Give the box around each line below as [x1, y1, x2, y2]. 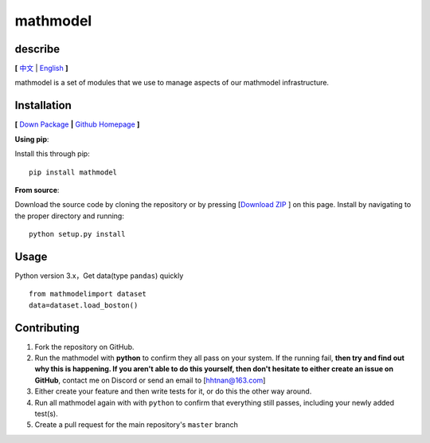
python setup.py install [29, 229, 126, 239]
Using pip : [14, 134, 49, 143]
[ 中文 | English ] [14, 64, 68, 73]
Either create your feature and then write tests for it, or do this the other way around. [34, 386, 312, 396]
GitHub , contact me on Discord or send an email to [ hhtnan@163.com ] [34, 375, 266, 385]
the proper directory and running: [14, 211, 125, 221]
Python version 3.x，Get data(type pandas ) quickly [14, 271, 184, 280]
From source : [14, 185, 60, 194]
